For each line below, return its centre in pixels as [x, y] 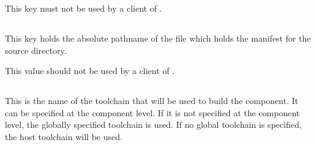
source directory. [36, 50]
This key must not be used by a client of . [84, 8]
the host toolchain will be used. [64, 136]
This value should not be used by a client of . [90, 71]
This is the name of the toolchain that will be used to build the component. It [152, 101]
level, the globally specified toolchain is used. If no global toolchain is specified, [153, 125]
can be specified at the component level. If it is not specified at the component [152, 112]
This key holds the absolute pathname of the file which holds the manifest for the [158, 38]
